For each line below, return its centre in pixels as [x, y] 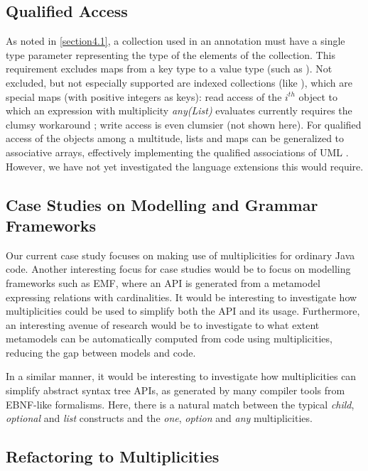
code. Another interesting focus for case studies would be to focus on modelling [178, 269]
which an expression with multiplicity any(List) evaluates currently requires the [179, 110]
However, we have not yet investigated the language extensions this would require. [185, 166]
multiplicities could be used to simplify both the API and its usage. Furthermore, [183, 311]
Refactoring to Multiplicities [113, 456]
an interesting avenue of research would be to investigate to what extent [163, 324]
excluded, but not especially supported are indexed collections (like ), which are [179, 82]
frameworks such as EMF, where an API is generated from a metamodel [163, 282]
